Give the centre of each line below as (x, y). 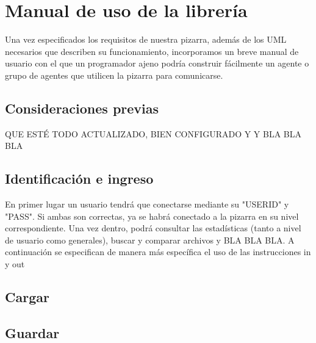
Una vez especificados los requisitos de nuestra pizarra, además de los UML (146, 39)
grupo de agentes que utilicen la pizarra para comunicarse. (114, 75)
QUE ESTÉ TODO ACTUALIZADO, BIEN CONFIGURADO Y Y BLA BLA (153, 133)
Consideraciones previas (82, 108)
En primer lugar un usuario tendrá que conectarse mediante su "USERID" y (147, 204)
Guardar (32, 332)
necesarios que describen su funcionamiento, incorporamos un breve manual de (152, 51)
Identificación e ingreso (79, 179)
